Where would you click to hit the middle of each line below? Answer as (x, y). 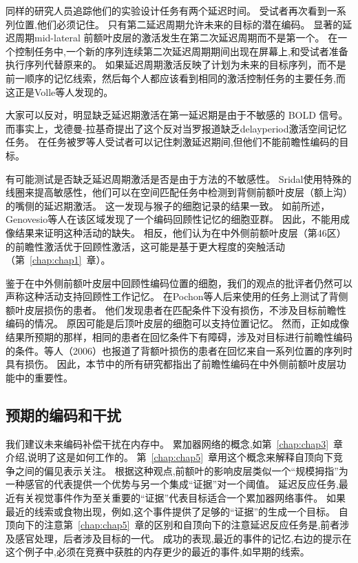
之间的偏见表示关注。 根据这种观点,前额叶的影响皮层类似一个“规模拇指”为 (181, 470)
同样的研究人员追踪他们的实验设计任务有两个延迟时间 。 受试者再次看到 (166, 10)
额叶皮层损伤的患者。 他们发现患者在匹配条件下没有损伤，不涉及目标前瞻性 (176, 309)
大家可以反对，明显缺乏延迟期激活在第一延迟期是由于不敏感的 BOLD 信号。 (177, 115)
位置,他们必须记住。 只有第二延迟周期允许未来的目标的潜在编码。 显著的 (179, 24)
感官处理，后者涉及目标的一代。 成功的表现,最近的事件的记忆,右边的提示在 (183, 538)
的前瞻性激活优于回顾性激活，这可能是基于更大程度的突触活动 (145, 246)
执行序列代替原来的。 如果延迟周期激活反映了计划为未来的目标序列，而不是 (176, 65)
